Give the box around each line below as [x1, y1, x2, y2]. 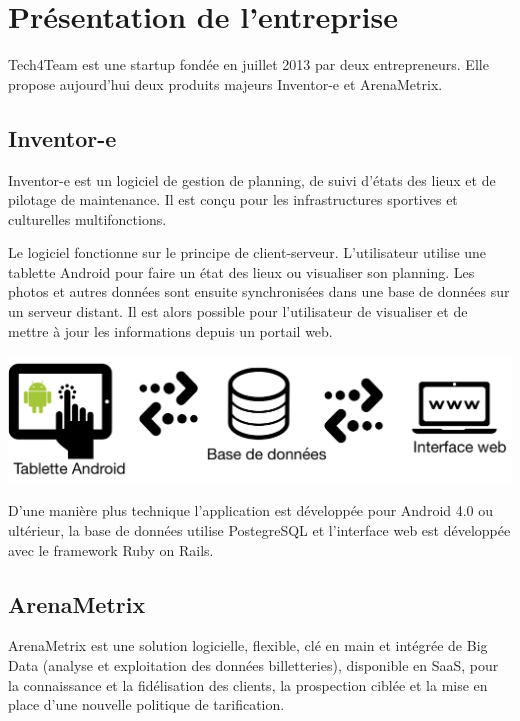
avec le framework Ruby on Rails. [8, 539, 214, 560]
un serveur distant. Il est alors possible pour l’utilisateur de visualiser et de [8, 301, 468, 322]
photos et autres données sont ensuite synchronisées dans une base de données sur [8, 281, 510, 302]
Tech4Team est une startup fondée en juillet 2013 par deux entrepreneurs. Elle [8, 54, 489, 75]
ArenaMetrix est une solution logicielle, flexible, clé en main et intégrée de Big [8, 635, 488, 656]
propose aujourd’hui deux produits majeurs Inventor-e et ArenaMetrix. [8, 73, 443, 94]
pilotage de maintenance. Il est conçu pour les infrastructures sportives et [8, 189, 458, 210]
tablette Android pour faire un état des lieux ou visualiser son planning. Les [8, 261, 475, 282]
